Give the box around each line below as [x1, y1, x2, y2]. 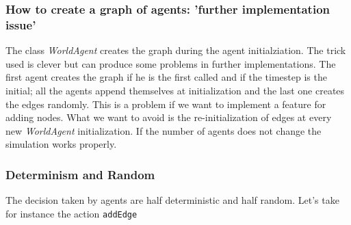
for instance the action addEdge [5, 206, 138, 220]
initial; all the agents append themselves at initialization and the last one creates [5, 83, 345, 97]
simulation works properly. [5, 137, 117, 151]
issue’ [5, 16, 36, 33]
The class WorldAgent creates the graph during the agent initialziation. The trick [5, 43, 346, 57]
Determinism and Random [5, 166, 155, 183]
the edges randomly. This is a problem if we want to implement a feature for [5, 96, 326, 111]
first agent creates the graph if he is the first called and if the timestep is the [5, 70, 327, 84]
